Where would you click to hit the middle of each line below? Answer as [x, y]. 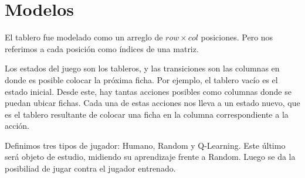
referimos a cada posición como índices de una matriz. [102, 48]
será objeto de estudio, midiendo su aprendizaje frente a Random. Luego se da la [150, 157]
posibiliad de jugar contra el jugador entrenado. [90, 168]
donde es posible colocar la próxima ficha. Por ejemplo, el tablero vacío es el [141, 79]
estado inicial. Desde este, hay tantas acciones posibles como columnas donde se [148, 91]
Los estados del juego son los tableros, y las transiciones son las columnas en [142, 68]
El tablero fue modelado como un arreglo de [84, 37]
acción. [17, 126]
